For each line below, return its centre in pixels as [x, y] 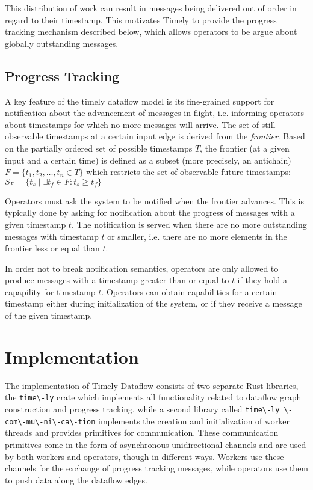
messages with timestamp [52, 236]
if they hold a [262, 280]
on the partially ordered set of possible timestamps [99, 148]
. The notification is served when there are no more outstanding [189, 224]
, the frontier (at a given [245, 148]
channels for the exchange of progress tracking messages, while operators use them [157, 468]
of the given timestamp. [49, 315]
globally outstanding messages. [62, 43]
